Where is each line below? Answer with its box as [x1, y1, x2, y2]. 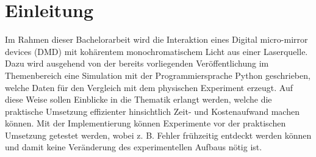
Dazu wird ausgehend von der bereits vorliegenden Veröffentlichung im [5, 57, 269, 70]
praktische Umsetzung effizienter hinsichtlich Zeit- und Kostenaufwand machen [5, 104, 300, 117]
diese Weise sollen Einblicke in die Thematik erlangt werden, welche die [5, 93, 272, 106]
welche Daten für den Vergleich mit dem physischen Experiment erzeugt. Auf [5, 81, 293, 93]
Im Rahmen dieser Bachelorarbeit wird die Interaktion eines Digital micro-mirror [5, 33, 308, 46]
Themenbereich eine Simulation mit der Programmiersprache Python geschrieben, [5, 68, 311, 81]
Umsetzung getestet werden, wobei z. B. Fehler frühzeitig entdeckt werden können [5, 128, 312, 141]
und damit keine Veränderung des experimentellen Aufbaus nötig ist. [5, 141, 262, 153]
